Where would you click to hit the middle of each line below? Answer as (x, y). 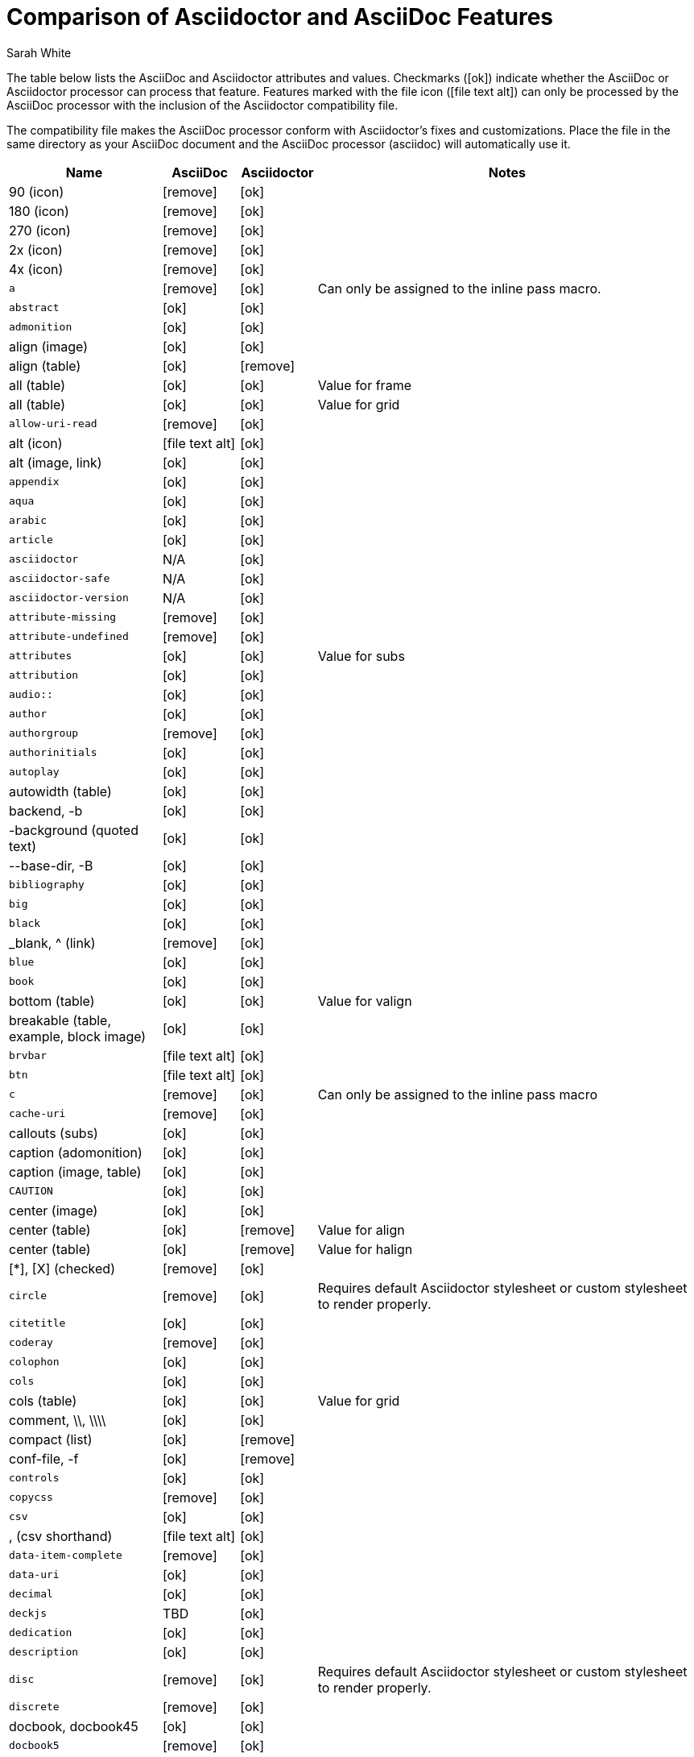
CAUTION (31, 1191)
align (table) (45, 366)
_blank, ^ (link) (52, 943)
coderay (31, 1343)
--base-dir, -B (51, 865)
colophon (34, 1362)
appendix (34, 482)
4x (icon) (36, 269)
